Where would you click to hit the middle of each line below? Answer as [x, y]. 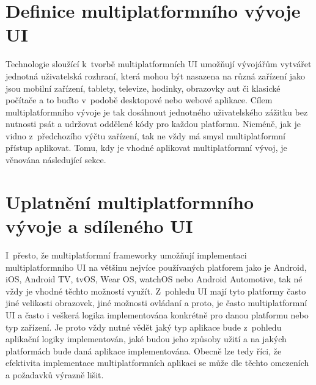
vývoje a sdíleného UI [99, 226]
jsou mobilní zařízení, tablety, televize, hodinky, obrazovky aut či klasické [143, 88]
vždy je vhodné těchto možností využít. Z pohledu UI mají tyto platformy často [156, 291]
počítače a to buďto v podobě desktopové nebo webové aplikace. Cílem [139, 100]
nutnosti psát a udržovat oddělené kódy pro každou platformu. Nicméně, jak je [153, 124]
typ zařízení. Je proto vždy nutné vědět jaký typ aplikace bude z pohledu [144, 327]
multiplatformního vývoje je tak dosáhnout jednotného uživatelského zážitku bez [157, 112]
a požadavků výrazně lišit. [55, 374]
